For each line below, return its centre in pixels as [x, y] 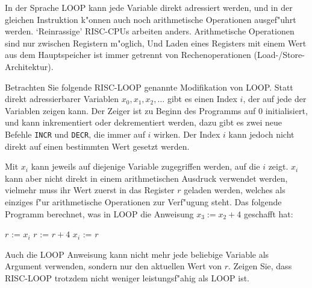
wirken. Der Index [187, 134]
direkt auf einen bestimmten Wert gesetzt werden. [97, 146]
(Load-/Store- [279, 55]
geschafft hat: [268, 213]
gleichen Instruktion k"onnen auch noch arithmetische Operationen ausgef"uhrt [151, 19]
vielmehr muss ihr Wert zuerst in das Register [90, 190]
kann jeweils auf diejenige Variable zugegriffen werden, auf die [145, 166]
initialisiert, [286, 110]
